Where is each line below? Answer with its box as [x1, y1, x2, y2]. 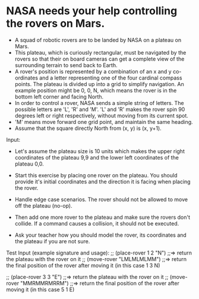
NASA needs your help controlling [6, 4, 178, 18]
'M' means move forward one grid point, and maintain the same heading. [14, 118, 193, 125]
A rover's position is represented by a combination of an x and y [14, 68, 172, 75]
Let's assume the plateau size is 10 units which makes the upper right [14, 147, 185, 155]
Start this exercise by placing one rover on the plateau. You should [14, 171, 178, 179]
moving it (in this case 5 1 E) [6, 286, 75, 293]
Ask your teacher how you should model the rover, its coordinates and [14, 231, 187, 238]
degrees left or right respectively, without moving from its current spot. [14, 112, 189, 119]
